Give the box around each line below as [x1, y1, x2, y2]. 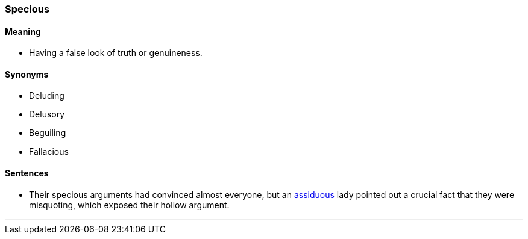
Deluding [29, 90, 64, 101]
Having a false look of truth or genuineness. [29, 48, 203, 58]
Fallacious [29, 146, 69, 157]
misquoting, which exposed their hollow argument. [29, 199, 230, 210]
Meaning [5, 26, 41, 37]
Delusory [29, 109, 65, 120]
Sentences [5, 168, 49, 179]
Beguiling [29, 128, 66, 138]
